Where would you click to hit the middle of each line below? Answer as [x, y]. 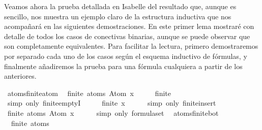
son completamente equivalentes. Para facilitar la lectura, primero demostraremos [131, 46]
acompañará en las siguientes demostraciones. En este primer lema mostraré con [129, 26]
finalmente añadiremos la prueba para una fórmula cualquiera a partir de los [123, 66]
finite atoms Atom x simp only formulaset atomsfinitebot [113, 112]
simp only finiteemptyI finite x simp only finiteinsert [112, 103]
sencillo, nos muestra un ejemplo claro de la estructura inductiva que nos [118, 16]
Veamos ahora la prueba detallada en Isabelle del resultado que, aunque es [120, 6]
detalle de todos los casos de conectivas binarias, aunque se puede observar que [127, 36]
